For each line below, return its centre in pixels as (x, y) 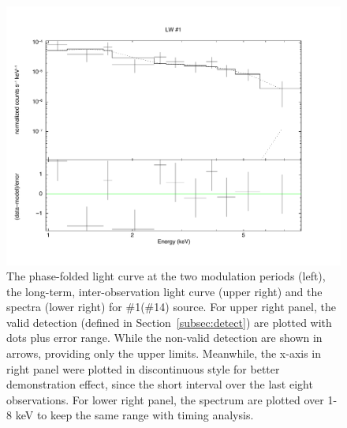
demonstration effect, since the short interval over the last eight (160, 384)
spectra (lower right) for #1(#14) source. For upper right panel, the (171, 307)
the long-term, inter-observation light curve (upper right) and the (164, 291)
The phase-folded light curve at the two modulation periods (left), (166, 276)
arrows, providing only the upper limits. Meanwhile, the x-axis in (164, 353)
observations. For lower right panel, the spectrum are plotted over (165, 399)
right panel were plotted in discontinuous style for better (143, 368)
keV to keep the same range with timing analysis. (134, 415)
